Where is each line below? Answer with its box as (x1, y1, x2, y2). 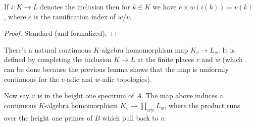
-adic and (64, 73, 93, 84)
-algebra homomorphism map (99, 44, 188, 55)
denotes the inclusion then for (40, 1, 130, 11)
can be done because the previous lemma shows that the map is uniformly (4, 63, 229, 74)
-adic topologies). (100, 73, 152, 84)
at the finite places (137, 54, 194, 64)
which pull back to (102, 112, 158, 123)
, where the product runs (164, 100, 240, 110)
